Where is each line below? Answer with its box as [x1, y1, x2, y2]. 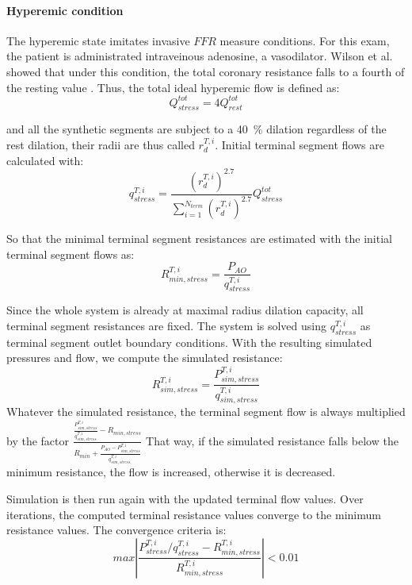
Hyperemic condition [6, 2, 124, 18]
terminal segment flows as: [6, 245, 135, 262]
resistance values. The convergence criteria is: [6, 521, 227, 538]
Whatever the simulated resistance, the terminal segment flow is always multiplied [6, 403, 406, 420]
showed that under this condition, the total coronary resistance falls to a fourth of [6, 63, 405, 79]
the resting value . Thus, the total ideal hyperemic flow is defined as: [6, 79, 340, 95]
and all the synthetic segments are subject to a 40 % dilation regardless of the [6, 121, 387, 137]
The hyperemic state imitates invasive [6, 32, 190, 48]
